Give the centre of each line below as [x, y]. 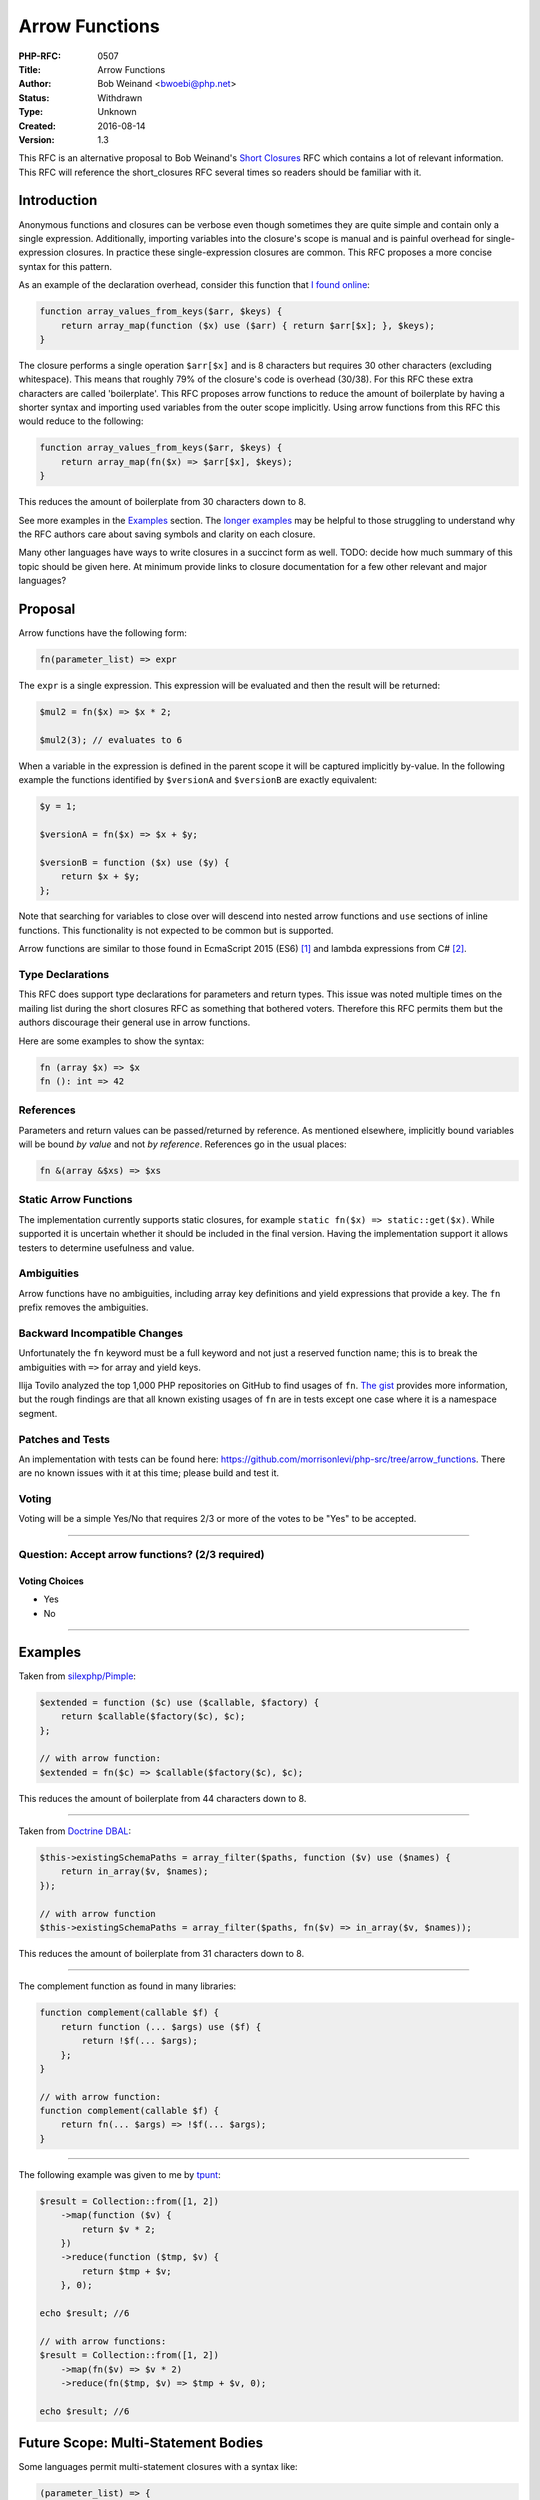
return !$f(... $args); [140, 2041]
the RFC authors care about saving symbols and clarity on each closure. [167, 534]
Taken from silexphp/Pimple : [77, 1676]
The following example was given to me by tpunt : [119, 2174]
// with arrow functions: [103, 2341]
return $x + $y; [100, 876]
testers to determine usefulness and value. [106, 1247]
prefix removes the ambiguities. [83, 1307]
